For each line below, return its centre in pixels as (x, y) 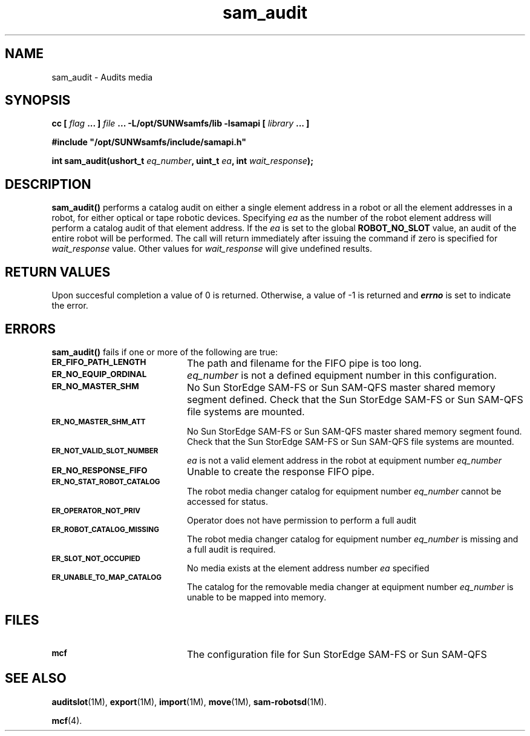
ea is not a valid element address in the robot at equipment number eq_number (345, 460)
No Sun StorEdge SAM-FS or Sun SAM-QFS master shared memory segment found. (355, 431)
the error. (70, 306)
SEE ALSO (36, 678)
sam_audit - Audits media (102, 77)
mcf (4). (67, 720)
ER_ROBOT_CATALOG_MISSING (105, 529)
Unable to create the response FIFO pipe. (280, 471)
